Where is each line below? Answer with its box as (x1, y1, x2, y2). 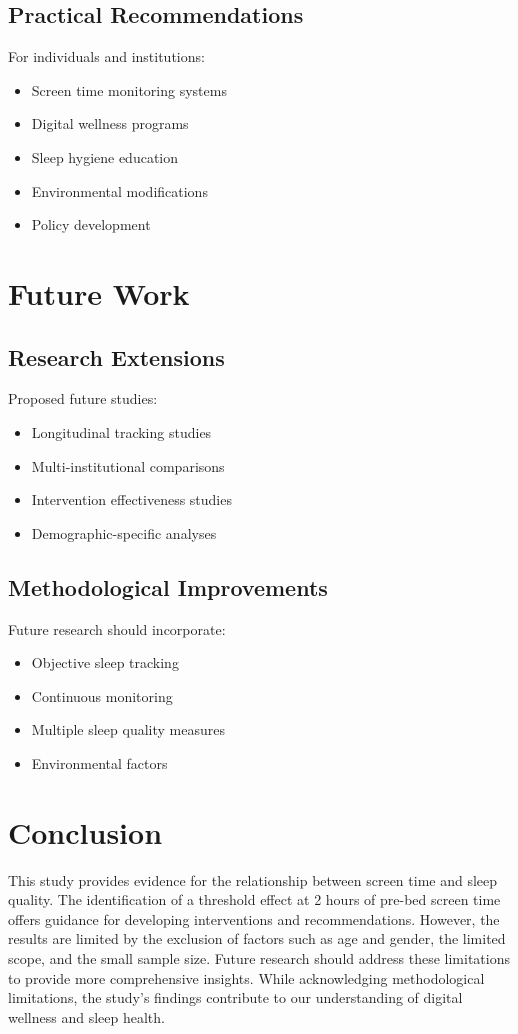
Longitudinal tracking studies (31, 421, 212, 442)
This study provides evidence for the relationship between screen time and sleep (8, 869, 498, 890)
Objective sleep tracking (31, 652, 179, 673)
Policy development (31, 214, 151, 235)
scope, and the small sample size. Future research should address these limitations (8, 947, 510, 968)
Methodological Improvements (8, 571, 328, 602)
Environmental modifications (31, 180, 208, 201)
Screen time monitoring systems (31, 79, 227, 100)
